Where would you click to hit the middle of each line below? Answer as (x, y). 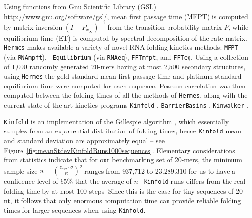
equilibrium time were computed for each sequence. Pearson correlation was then (125, 85)
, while (238, 27)
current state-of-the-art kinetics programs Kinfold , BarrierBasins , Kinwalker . (126, 105)
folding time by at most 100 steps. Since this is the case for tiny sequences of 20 (124, 191)
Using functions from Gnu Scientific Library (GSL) (80, 6)
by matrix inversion (33, 27)
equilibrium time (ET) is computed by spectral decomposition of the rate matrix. (126, 37)
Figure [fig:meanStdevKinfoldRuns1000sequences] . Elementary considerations (120, 150)
